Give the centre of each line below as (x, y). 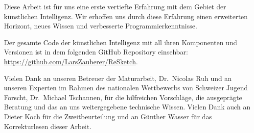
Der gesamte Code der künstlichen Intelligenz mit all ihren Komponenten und (121, 42)
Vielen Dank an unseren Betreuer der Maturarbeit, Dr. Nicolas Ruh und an (118, 78)
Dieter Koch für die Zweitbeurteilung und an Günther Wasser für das (108, 116)
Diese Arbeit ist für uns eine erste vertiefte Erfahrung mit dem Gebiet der (115, 6)
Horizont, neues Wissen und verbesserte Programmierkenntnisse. (101, 26)
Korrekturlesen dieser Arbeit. (48, 126)
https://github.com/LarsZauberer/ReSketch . (71, 61)
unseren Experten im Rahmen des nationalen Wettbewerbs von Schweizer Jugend (126, 88)
